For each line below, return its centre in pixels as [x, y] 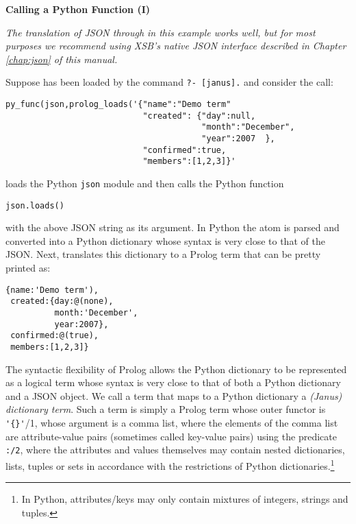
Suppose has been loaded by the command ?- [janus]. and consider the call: [169, 82]
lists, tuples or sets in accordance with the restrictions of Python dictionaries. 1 [170, 464]
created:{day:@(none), [62, 301]
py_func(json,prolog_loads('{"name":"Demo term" [118, 105]
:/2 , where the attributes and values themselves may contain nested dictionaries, [175, 450]
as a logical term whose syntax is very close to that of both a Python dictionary [173, 382]
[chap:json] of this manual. [62, 59]
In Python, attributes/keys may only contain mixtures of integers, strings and [185, 499]
